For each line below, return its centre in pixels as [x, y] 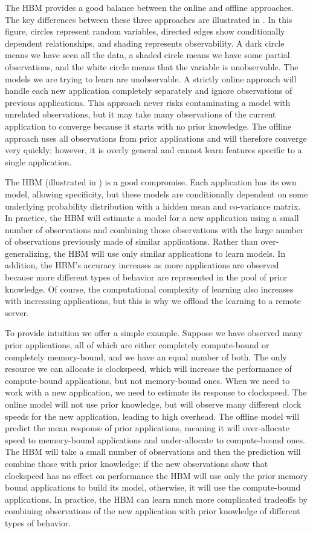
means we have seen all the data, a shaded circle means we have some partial [147, 55]
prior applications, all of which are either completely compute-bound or [137, 345]
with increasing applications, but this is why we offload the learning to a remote [153, 301]
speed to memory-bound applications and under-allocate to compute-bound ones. [155, 439]
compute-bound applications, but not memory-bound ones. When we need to [147, 380]
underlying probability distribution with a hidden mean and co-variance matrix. [153, 206]
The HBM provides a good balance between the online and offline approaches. [149, 7]
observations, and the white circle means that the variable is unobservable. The [152, 66]
